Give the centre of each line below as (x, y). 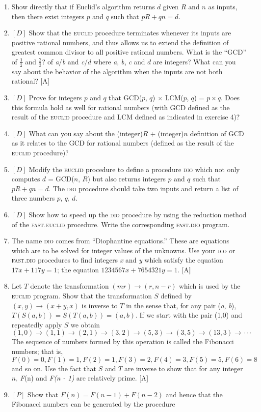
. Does (230, 97)
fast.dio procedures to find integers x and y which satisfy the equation (117, 260)
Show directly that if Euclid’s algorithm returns (83, 6)
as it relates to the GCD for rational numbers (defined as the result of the (123, 143)
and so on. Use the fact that (54, 368)
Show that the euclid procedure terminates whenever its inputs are (130, 33)
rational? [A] (30, 81)
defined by (176, 296)
